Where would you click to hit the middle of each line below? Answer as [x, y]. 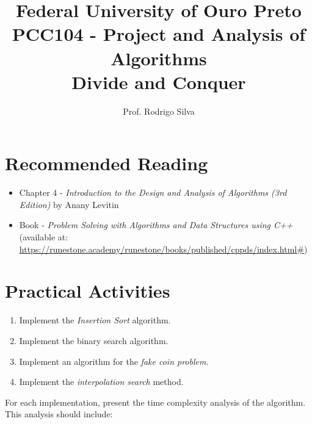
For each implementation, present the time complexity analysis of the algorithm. [155, 402]
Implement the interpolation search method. [101, 382]
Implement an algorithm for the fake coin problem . [114, 361]
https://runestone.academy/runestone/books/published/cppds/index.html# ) [163, 249]
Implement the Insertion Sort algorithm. [95, 320]
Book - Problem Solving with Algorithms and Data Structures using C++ [156, 225]
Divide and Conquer [159, 81]
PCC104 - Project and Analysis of [159, 34]
